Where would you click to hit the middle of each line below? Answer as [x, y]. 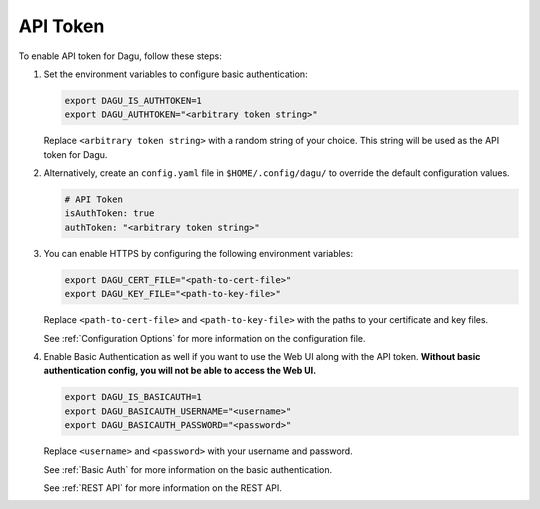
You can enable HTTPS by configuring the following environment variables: [198, 253]
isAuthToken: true [109, 213]
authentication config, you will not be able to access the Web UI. [180, 371]
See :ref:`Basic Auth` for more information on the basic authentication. [188, 469]
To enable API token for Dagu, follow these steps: [120, 56]
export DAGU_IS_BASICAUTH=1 [133, 397]
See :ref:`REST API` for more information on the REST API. [162, 487]
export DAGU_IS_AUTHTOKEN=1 [133, 100]
